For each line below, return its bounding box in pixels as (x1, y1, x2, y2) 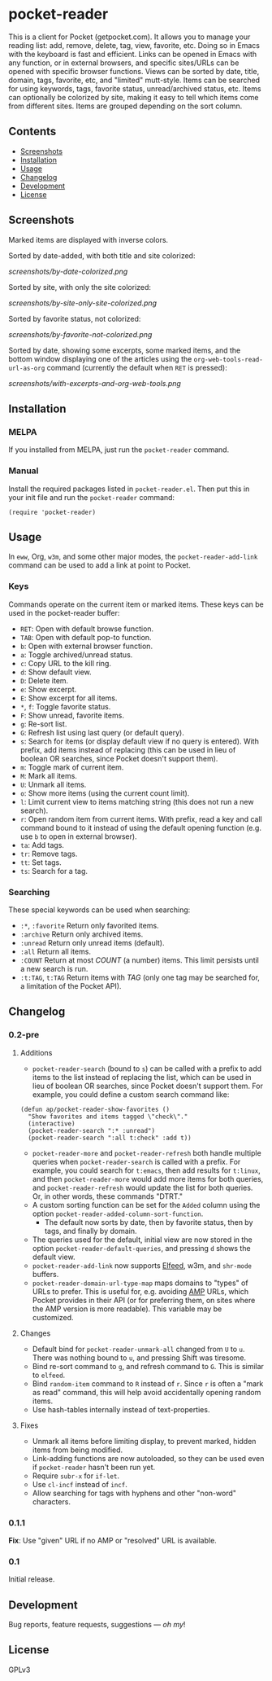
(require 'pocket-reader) (8, 508, 96, 516)
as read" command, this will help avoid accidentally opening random (32, 1387, 261, 1397)
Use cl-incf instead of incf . (32, 1479, 127, 1489)
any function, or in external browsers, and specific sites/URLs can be (8, 58, 240, 68)
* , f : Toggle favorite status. (19, 701, 111, 711)
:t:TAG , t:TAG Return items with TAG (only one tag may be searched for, (19, 972, 260, 982)
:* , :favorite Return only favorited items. (19, 920, 160, 930)
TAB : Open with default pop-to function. (19, 632, 152, 642)
